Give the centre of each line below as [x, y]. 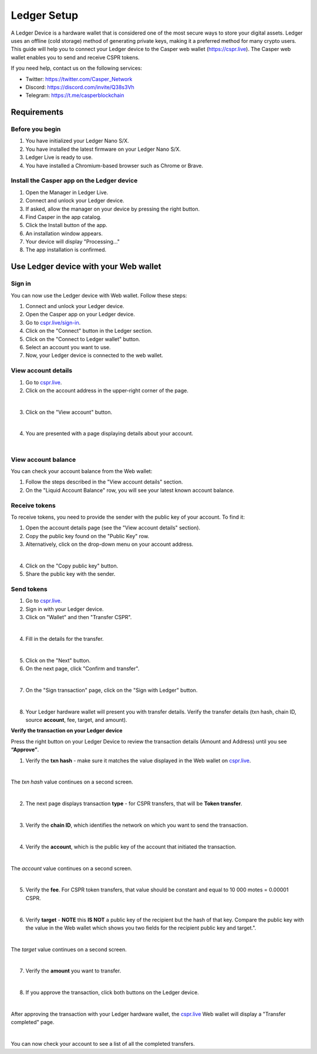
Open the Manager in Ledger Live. [67, 192]
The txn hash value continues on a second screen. [72, 782]
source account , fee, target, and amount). [76, 720]
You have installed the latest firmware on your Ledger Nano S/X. [103, 149]
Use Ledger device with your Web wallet [86, 267]
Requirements [37, 112]
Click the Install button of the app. [67, 225]
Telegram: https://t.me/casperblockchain [75, 95]
